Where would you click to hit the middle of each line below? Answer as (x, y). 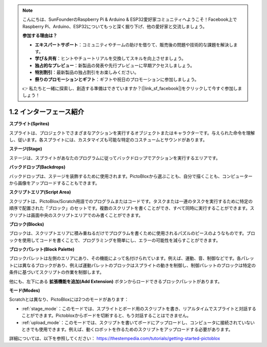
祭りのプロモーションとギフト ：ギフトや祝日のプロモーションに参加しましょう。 (117, 79)
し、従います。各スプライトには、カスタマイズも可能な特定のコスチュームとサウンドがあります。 (108, 140)
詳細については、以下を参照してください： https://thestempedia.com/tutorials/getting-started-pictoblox (114, 339)
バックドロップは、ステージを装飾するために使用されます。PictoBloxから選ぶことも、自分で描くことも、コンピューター (131, 176)
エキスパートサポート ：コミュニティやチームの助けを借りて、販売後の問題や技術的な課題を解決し (134, 45)
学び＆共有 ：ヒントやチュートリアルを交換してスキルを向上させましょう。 (111, 58)
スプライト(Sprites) (29, 124)
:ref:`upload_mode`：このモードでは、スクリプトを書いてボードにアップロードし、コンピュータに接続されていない (138, 322)
